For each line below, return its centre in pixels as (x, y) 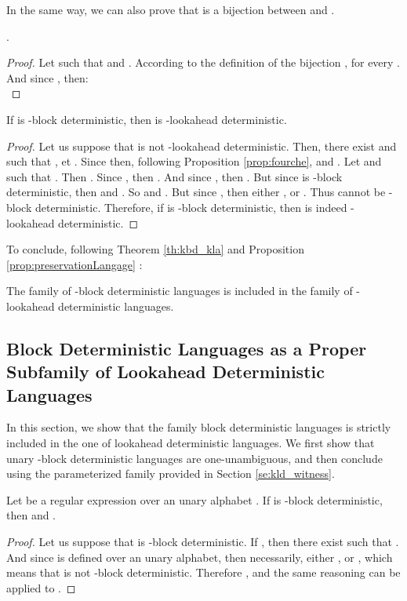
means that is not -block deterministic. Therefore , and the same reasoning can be (203, 572)
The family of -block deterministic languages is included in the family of (180, 291)
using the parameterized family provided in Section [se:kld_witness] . (171, 474)
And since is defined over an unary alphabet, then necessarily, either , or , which (200, 557)
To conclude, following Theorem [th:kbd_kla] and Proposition (155, 249)
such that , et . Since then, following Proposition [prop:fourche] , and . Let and (194, 161)
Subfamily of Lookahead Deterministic (165, 372)
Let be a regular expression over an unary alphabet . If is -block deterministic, (194, 499)
